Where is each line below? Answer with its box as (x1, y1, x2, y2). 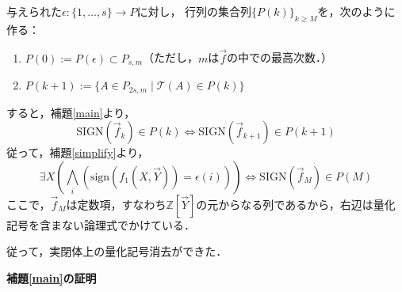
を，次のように (317, 3, 396, 19)
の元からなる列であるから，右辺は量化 (196, 195, 396, 212)
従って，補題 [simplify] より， (6, 144, 149, 161)
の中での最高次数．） (227, 49, 333, 66)
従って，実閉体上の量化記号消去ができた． (6, 243, 228, 260)
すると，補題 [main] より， (6, 104, 136, 120)
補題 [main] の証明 (6, 269, 97, 286)
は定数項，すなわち (66, 195, 167, 212)
